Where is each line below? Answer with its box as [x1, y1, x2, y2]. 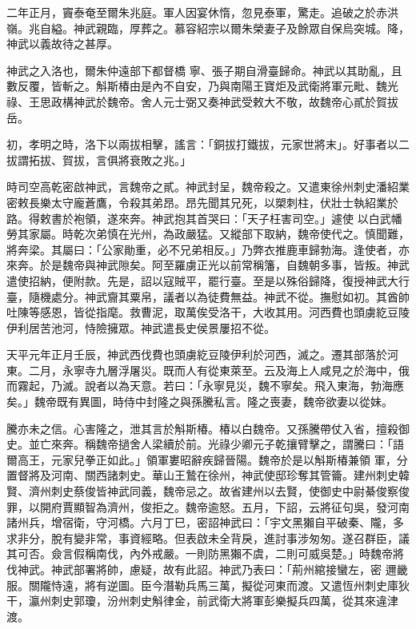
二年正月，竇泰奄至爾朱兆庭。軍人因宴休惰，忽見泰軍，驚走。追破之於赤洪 [6, 4, 398, 20]
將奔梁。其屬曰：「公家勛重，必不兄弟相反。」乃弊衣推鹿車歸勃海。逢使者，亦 [6, 241, 410, 257]
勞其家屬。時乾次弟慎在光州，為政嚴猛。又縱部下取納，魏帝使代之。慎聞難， [6, 225, 410, 242]
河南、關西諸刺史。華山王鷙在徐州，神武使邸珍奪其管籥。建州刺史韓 [50, 467, 410, 484]
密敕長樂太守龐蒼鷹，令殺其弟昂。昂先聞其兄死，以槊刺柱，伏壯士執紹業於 [6, 193, 398, 210]
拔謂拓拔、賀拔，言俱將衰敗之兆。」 [6, 151, 191, 168]
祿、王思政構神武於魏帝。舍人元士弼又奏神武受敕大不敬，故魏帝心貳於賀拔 [6, 93, 398, 109]
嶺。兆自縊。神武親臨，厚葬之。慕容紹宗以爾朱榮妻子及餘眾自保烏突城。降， [6, 19, 410, 36]
